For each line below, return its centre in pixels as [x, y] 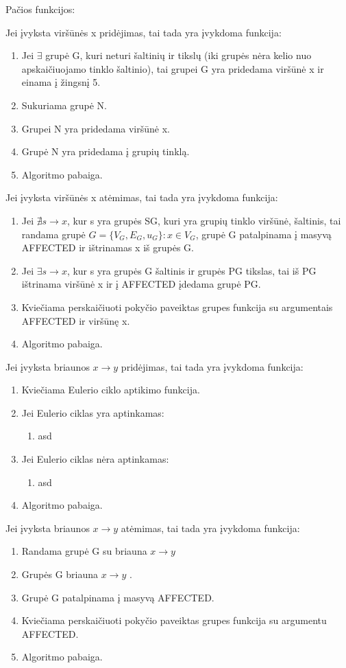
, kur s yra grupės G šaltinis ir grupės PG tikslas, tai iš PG [191, 270]
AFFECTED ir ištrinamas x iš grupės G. [108, 247]
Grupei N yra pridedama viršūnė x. [96, 128]
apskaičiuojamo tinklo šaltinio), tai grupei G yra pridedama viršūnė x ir [173, 68]
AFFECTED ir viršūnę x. [76, 320]
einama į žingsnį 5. [61, 82]
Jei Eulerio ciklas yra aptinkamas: [93, 412]
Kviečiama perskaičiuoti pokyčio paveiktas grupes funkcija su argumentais [177, 307]
